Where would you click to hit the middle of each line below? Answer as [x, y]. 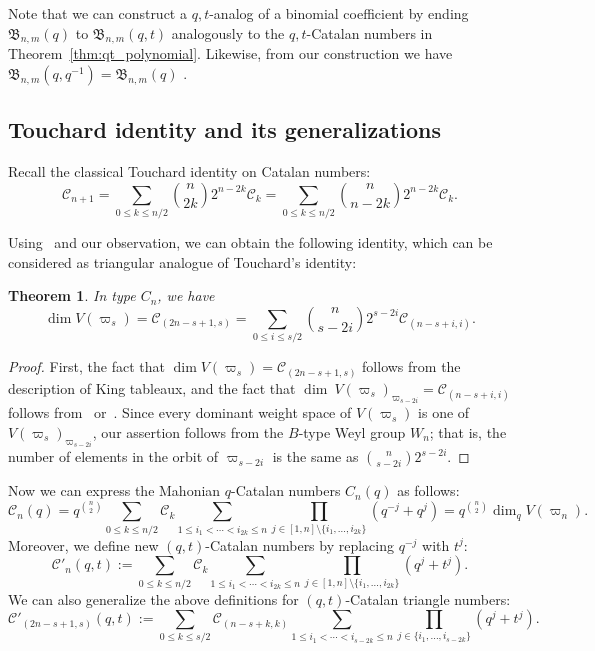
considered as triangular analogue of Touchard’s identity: [182, 261]
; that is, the [468, 431]
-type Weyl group [352, 431]
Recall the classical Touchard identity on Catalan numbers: [189, 171]
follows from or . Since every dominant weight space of [180, 412]
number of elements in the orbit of [113, 456]
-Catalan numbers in [369, 32]
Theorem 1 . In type [72, 295]
